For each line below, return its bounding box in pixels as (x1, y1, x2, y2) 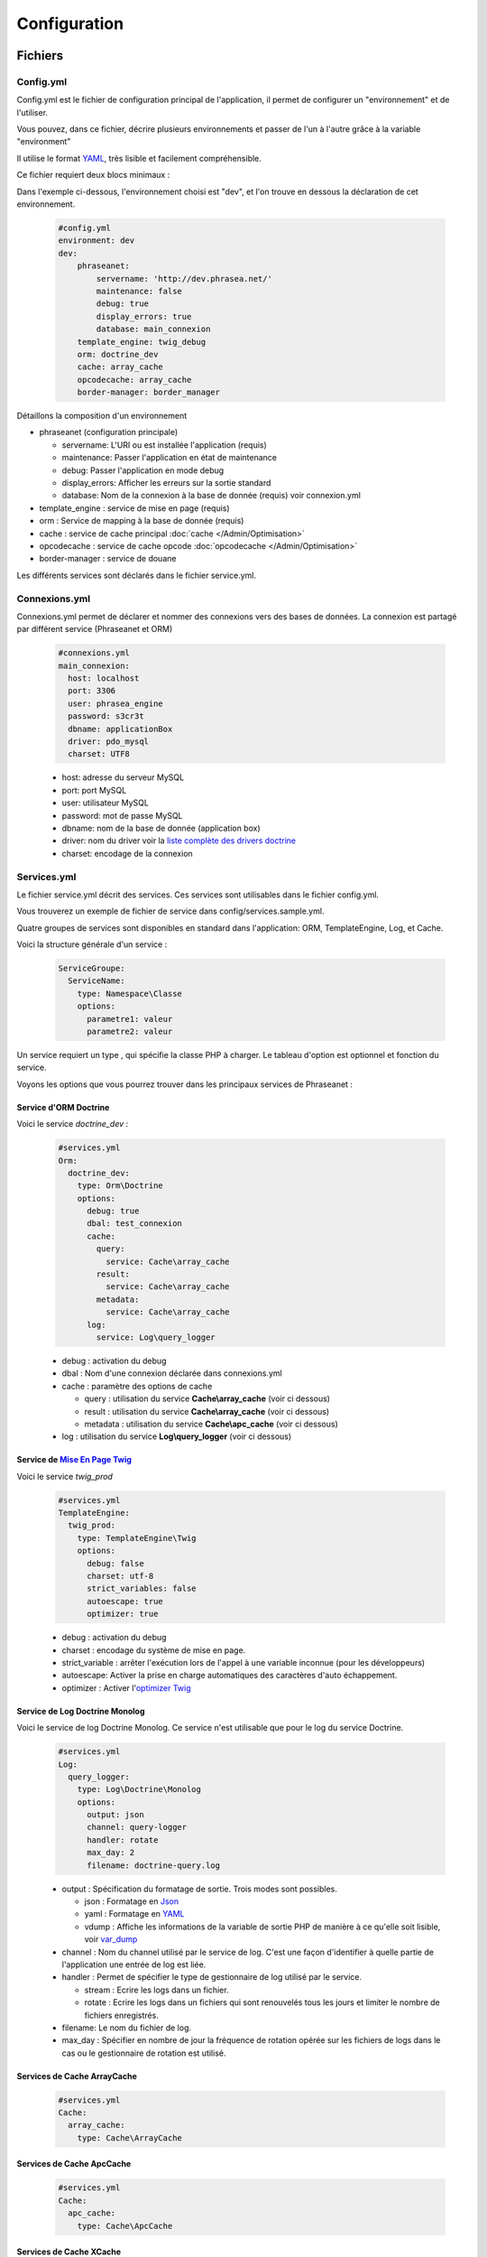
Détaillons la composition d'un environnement (16, 411, 188, 422)
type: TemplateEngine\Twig (77, 1533, 198, 1543)
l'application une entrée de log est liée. (61, 1959, 207, 1970)
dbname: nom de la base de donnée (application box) (61, 822, 261, 833)
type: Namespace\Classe (77, 989, 182, 998)
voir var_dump (84, 1934, 138, 1945)
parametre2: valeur (87, 1026, 173, 1036)
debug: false (87, 1558, 144, 1568)
